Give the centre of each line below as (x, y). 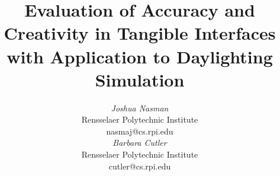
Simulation (140, 79)
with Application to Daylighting (140, 56)
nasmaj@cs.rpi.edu (140, 131)
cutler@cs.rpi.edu (140, 166)
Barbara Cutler (140, 143)
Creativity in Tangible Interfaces (140, 33)
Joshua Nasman (140, 108)
